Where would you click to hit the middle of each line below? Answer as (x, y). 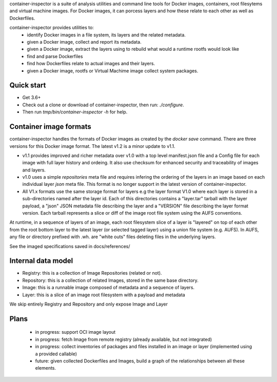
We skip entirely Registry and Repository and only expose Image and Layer (89, 304)
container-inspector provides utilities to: (52, 28)
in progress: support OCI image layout (75, 332)
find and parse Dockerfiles (55, 56)
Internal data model (41, 261)
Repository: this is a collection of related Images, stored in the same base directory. (110, 280)
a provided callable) (56, 354)
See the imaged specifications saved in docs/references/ (70, 246)
